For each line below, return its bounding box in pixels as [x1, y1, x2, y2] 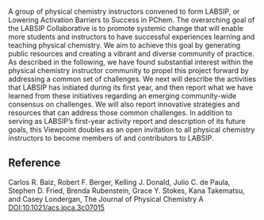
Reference [8, 156, 61, 170]
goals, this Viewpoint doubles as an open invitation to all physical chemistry [8, 125, 255, 134]
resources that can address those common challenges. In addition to [8, 108, 232, 118]
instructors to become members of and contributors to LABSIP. [8, 133, 214, 142]
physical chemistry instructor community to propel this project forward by [8, 66, 249, 75]
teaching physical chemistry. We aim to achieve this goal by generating [8, 41, 241, 50]
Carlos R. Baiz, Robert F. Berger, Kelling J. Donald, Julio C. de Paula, [8, 177, 231, 187]
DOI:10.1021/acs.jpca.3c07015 [8, 203, 105, 212]
